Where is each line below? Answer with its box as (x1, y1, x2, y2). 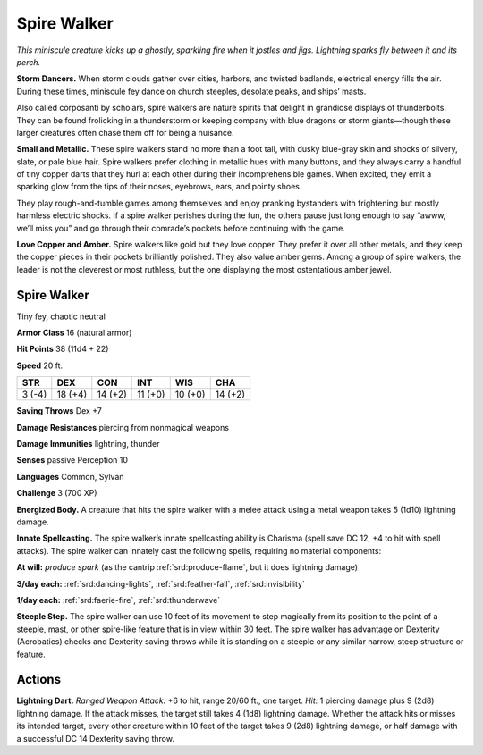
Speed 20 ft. (16, 360, 64, 371)
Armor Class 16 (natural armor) (16, 327, 132, 339)
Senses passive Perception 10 (16, 455, 129, 466)
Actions (16, 672, 62, 687)
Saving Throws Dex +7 (16, 406, 103, 416)
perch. (16, 56, 40, 67)
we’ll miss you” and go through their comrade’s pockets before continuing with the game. (16, 222, 346, 233)
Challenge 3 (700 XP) (16, 488, 97, 499)
